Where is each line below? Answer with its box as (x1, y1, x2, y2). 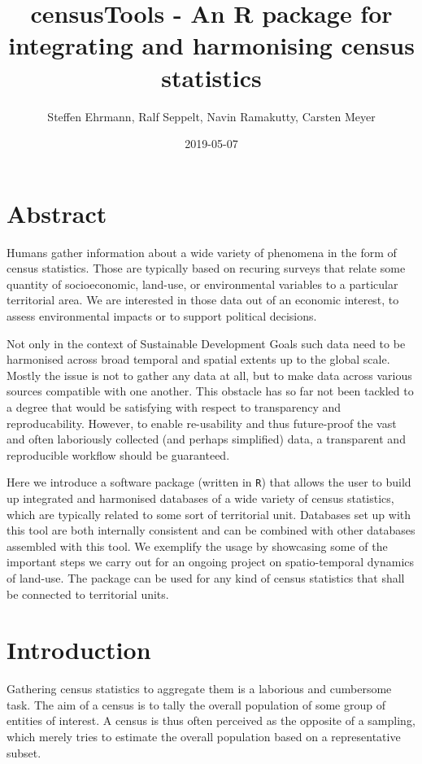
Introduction (7, 633, 151, 666)
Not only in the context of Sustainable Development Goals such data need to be (7, 334, 406, 351)
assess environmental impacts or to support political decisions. (7, 308, 317, 324)
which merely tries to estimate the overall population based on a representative (7, 728, 401, 745)
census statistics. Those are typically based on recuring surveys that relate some (7, 260, 406, 277)
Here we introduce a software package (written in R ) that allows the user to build (7, 474, 411, 491)
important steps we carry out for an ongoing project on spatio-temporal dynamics (7, 553, 415, 570)
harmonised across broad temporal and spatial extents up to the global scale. (7, 351, 390, 368)
